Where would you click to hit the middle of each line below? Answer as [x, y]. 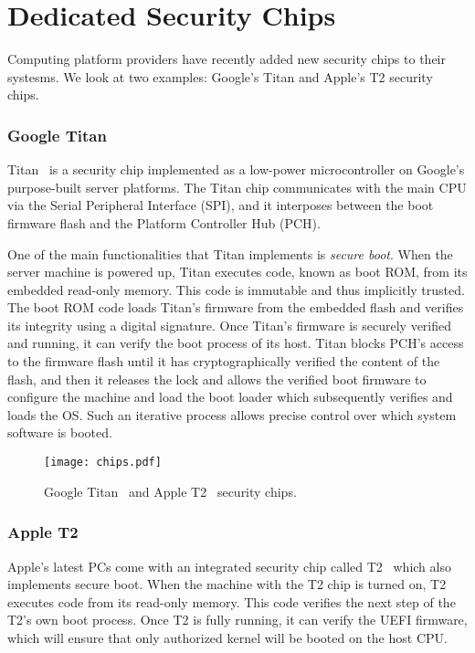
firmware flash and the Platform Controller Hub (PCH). [164, 222]
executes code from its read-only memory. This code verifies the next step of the [232, 601]
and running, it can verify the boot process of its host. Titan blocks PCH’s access [236, 343]
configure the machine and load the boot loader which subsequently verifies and [230, 397]
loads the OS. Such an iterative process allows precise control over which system [232, 414]
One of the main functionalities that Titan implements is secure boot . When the [230, 253]
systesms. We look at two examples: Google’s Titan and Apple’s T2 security [220, 76]
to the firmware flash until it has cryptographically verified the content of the [224, 361]
